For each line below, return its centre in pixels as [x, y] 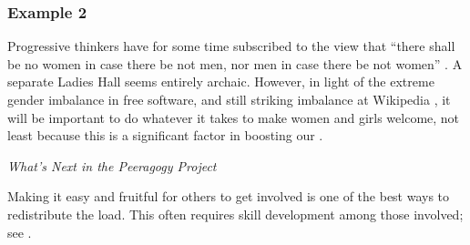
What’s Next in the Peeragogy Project [112, 165]
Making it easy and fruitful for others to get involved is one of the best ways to [229, 196]
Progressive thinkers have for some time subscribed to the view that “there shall [231, 46]
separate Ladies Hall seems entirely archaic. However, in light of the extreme [221, 82]
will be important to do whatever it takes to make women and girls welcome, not [234, 117]
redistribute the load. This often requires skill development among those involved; [235, 214]
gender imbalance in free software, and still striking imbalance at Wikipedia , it [229, 99]
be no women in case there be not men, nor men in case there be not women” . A [235, 63]
